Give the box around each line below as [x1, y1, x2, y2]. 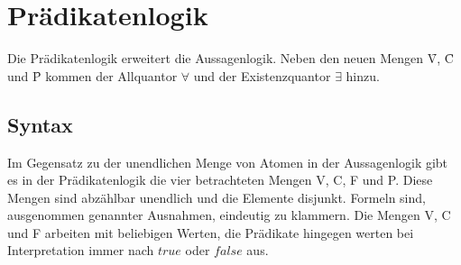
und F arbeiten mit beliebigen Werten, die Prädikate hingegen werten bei [7, 223, 414, 242]
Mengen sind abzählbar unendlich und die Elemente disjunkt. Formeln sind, [7, 187, 426, 206]
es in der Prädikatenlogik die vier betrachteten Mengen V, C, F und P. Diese [7, 170, 433, 189]
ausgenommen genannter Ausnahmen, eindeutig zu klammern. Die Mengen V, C [7, 206, 451, 224]
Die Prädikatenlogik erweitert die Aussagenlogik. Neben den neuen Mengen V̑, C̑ [7, 49, 454, 68]
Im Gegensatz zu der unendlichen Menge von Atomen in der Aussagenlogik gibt [7, 152, 448, 171]
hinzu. [346, 66, 380, 85]
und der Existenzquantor [193, 66, 331, 85]
